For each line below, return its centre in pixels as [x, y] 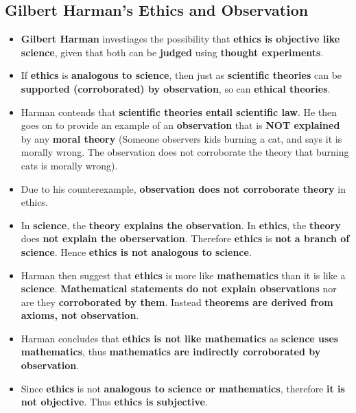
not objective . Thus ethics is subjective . [114, 402]
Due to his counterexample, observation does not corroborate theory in [183, 188]
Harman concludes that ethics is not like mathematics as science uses [180, 338]
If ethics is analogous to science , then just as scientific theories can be [181, 75]
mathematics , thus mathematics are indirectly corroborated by [171, 352]
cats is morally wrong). [69, 165]
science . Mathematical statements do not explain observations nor [179, 288]
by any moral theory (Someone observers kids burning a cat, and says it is [181, 138]
